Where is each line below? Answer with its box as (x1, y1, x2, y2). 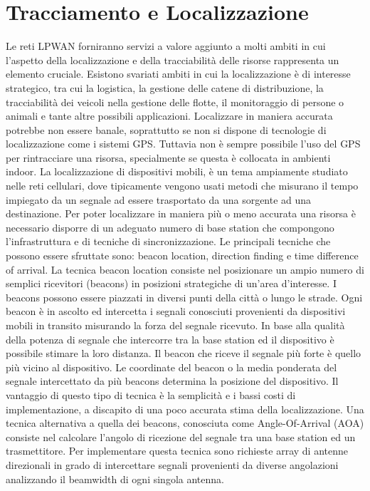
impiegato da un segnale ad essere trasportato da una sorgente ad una (6, 192, 312, 207)
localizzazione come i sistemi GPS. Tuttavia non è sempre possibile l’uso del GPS (6, 136, 361, 151)
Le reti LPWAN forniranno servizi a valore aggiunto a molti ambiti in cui (6, 38, 326, 53)
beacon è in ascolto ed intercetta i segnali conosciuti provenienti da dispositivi (6, 304, 346, 319)
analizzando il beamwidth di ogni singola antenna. (6, 471, 224, 486)
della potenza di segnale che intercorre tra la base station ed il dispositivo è (6, 331, 334, 346)
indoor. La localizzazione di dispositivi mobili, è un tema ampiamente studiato (6, 164, 348, 179)
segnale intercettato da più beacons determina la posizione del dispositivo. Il (6, 373, 339, 388)
